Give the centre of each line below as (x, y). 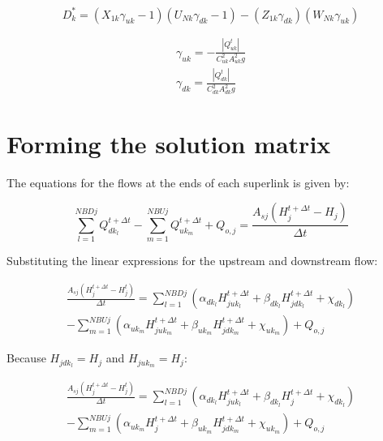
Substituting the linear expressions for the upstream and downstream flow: (192, 261)
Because (26, 358)
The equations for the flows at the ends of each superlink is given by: (178, 182)
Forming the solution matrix (169, 143)
